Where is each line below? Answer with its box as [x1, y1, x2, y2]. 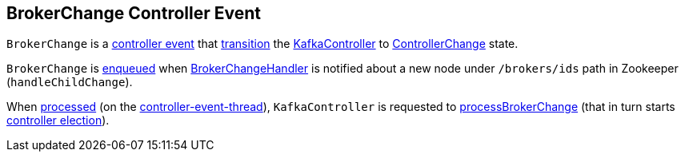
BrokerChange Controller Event [6, 3, 261, 23]
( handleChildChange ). [6, 75, 133, 89]
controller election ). [6, 113, 110, 128]
